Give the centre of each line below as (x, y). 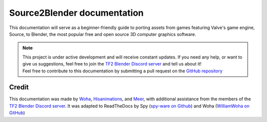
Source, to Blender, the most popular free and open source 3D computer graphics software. (103, 34)
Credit (19, 87)
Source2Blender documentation (76, 13)
